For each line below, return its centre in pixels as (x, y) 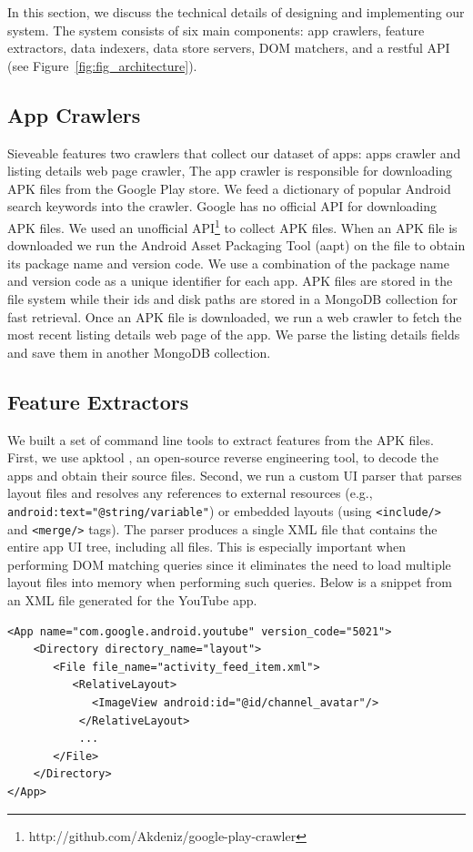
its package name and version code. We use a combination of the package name (228, 263)
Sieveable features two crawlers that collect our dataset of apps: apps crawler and (234, 152)
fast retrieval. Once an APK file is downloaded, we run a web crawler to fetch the (235, 316)
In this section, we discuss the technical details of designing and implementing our (236, 12)
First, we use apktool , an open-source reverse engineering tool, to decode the (223, 457)
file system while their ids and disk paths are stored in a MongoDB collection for (232, 298)
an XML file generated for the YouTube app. (132, 600)
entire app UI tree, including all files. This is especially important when (206, 547)
